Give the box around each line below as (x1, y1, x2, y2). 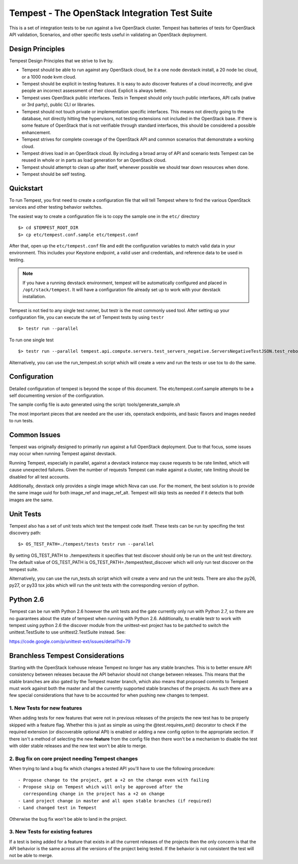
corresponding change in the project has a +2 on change (23, 791, 165, 797)
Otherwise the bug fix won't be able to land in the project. (9, 816, 127, 822)
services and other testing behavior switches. (9, 204, 103, 210)
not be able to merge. (9, 853, 53, 859)
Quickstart (9, 184, 43, 192)
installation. (22, 294, 46, 300)
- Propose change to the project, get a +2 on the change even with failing (18, 777, 210, 783)
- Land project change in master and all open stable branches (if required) (18, 798, 212, 803)
